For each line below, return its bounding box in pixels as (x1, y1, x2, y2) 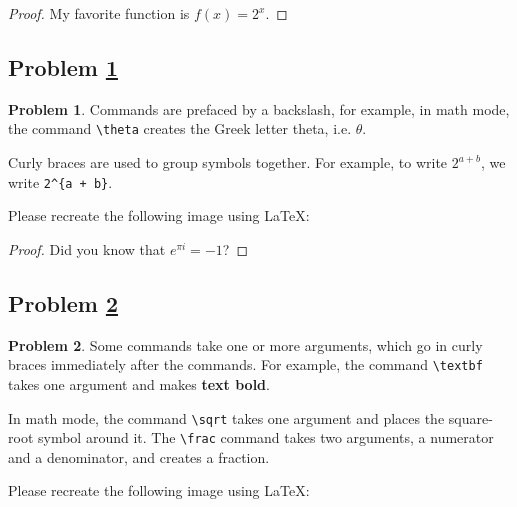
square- (448, 407, 493, 428)
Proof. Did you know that (8, 238, 166, 259)
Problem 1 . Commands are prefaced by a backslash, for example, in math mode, (8, 98, 510, 119)
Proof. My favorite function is (8, 3, 190, 23)
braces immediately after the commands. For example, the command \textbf (8, 354, 483, 375)
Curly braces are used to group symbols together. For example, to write (8, 152, 448, 173)
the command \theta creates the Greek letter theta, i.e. (8, 118, 352, 139)
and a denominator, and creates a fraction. (8, 446, 270, 467)
